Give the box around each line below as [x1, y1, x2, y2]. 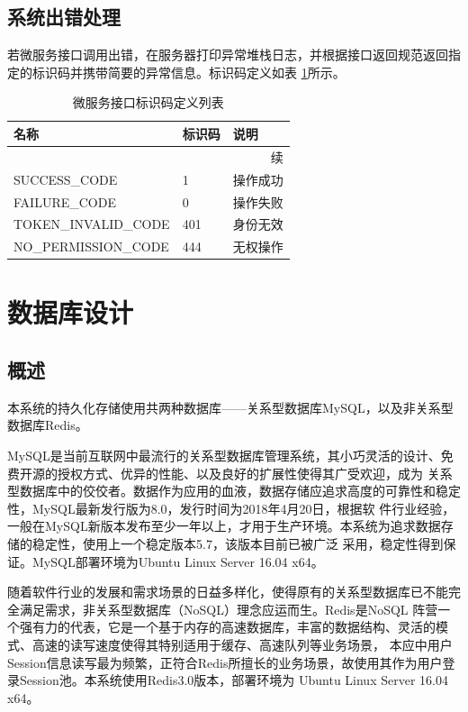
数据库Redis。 [7, 415, 88, 434]
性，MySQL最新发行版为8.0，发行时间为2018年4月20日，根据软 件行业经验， [7, 498, 455, 517]
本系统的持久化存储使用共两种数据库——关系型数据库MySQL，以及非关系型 [7, 397, 454, 416]
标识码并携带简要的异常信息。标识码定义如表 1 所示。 [31, 62, 346, 81]
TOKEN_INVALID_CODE [13, 215, 170, 233]
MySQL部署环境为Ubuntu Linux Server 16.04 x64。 [31, 552, 324, 571]
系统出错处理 [7, 3, 121, 31]
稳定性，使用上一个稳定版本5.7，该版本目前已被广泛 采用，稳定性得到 [31, 534, 444, 553]
